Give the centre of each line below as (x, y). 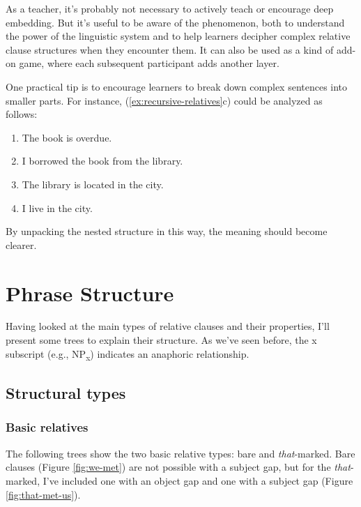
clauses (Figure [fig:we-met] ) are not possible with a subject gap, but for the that (178, 467)
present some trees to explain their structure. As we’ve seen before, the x (161, 340)
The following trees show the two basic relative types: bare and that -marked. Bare (180, 453)
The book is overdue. (67, 137)
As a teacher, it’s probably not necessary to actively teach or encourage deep (170, 8)
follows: (22, 114)
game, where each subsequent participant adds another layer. (149, 63)
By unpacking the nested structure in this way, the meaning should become (167, 231)
